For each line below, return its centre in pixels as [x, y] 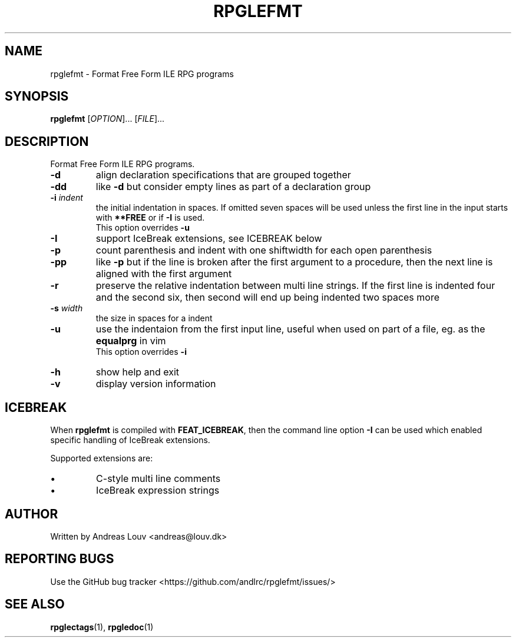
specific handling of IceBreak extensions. [130, 440]
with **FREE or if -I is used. [150, 218]
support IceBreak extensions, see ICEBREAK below [209, 239]
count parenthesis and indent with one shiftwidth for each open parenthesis [264, 250]
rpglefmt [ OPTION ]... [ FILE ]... [107, 119]
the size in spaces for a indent [154, 318]
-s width [67, 308]
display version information [156, 384]
